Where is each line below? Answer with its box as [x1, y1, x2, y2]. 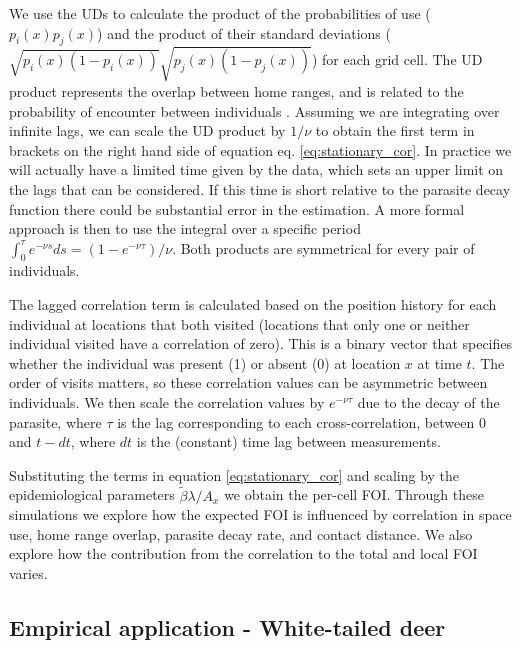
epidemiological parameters [9, 484, 175, 505]
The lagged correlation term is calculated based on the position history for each [9, 294, 497, 315]
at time [417, 352, 462, 373]
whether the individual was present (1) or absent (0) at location [9, 352, 401, 373]
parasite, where [9, 411, 102, 432]
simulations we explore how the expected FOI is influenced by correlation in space [9, 504, 512, 525]
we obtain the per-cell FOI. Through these [224, 484, 484, 505]
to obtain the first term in [315, 120, 475, 141]
